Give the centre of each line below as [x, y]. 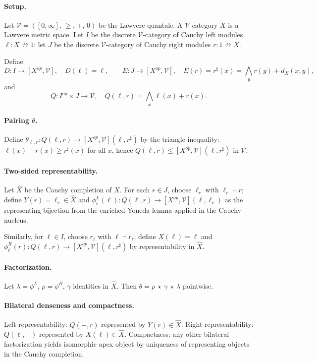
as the [234, 200]
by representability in [162, 246]
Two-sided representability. [51, 170]
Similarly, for [24, 236]
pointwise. [198, 285]
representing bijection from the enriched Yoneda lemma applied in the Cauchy [123, 210]
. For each [135, 190]
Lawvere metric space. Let [44, 34]
